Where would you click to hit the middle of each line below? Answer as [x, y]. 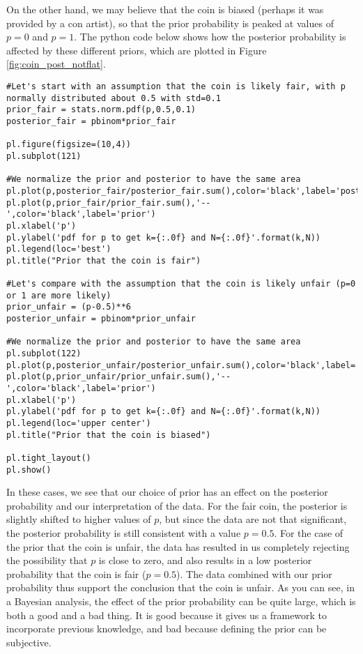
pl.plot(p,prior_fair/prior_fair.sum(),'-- [109, 203]
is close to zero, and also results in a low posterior [205, 560]
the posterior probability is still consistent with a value [124, 533]
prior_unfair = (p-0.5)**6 [69, 307]
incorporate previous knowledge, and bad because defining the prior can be [167, 629]
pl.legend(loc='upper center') [79, 423]
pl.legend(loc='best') [59, 249]
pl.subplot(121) [44, 156]
